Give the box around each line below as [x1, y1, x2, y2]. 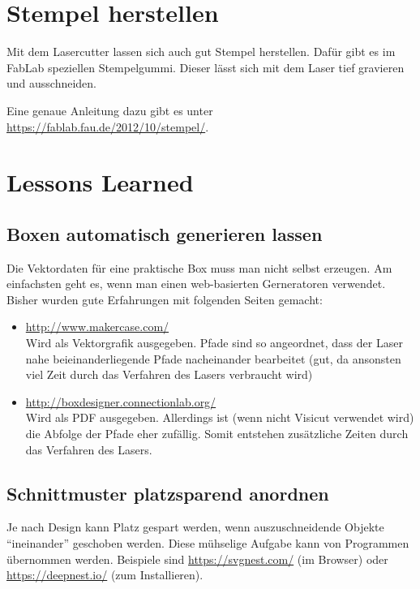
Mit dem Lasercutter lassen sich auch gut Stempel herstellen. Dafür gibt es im [6, 43, 396, 60]
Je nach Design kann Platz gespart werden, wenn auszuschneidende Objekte [6, 518, 384, 535]
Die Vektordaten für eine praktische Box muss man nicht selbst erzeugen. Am [6, 259, 392, 276]
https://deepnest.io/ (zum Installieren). [6, 566, 204, 583]
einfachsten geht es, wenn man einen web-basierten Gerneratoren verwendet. [6, 275, 386, 292]
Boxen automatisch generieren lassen [6, 221, 323, 246]
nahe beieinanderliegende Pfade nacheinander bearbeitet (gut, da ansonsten [25, 350, 401, 367]
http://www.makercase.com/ [25, 318, 169, 335]
